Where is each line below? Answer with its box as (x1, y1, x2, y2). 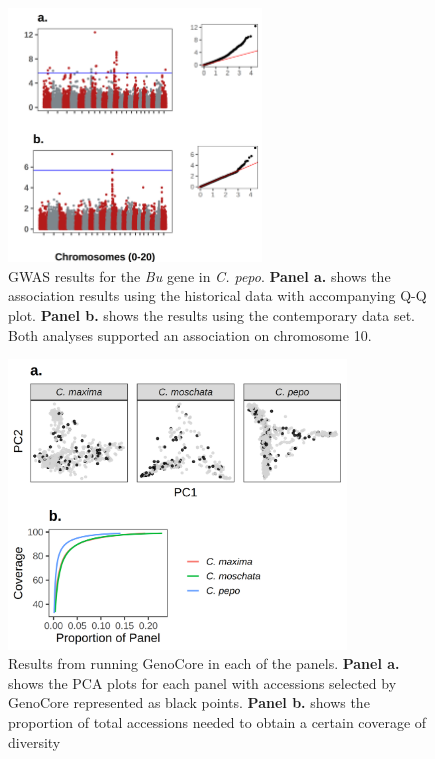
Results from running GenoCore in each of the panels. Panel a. (8, 653, 400, 674)
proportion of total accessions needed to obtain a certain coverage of (8, 711, 427, 732)
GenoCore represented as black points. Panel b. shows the (8, 692, 370, 713)
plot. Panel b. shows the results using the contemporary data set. (8, 304, 415, 325)
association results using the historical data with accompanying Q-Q (8, 285, 427, 306)
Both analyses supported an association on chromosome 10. (8, 324, 372, 345)
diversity (8, 731, 61, 752)
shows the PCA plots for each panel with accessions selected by (8, 672, 397, 693)
